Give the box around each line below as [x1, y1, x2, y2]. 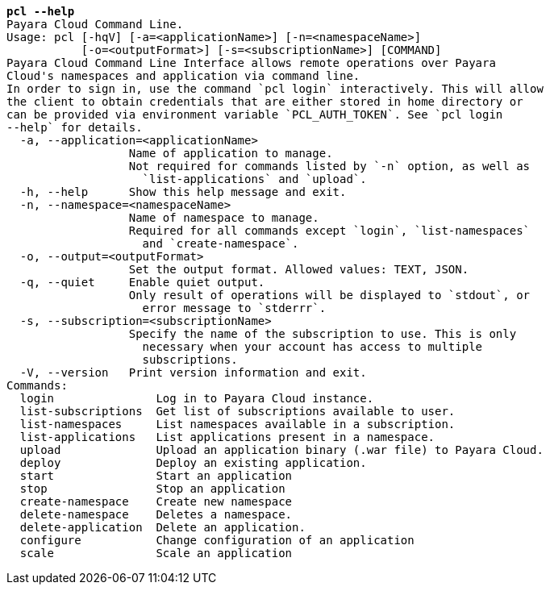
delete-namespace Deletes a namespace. [19, 508, 293, 521]
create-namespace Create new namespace [19, 495, 293, 508]
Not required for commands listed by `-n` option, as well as [128, 160, 531, 173]
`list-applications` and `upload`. [142, 173, 367, 185]
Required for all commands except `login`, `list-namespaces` [128, 224, 531, 237]
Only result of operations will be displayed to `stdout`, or [128, 289, 531, 302]
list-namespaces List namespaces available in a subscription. [19, 418, 456, 431]
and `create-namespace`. [142, 237, 299, 250]
